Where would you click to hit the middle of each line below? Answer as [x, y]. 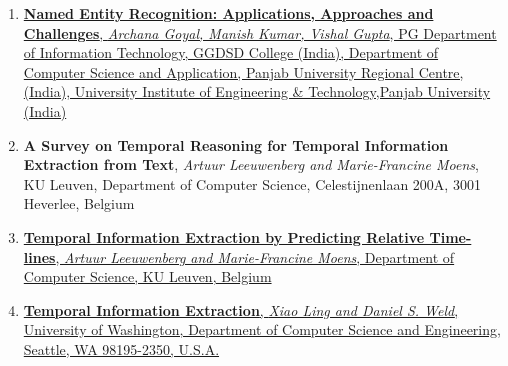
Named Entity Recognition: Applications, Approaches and [228, 13]
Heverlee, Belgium [79, 203]
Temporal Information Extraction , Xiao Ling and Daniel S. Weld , [241, 309]
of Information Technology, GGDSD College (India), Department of [231, 52]
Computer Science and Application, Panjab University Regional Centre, [243, 71]
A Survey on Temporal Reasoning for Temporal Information [236, 144]
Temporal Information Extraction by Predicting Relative [224, 236]
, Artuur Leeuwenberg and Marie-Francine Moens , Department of [255, 256]
